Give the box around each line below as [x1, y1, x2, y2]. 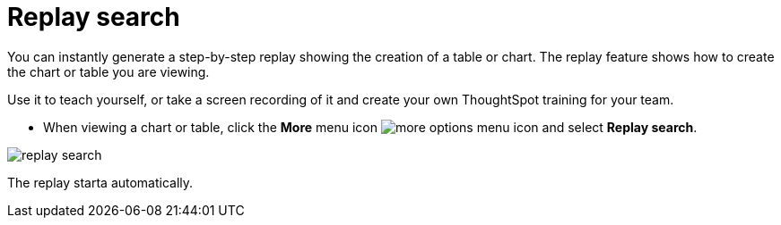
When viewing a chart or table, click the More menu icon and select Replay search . [43, 119, 698, 135]
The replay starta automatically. [7, 174, 194, 190]
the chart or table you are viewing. [7, 63, 210, 79]
